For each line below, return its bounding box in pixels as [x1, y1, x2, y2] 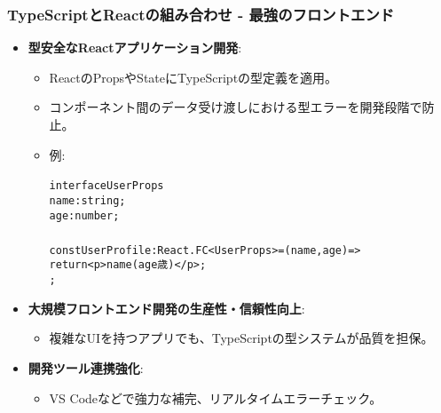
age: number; [49, 209, 120, 222]
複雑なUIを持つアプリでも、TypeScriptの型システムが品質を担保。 [49, 329, 434, 347]
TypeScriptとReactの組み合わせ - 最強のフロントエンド [7, 3, 395, 25]
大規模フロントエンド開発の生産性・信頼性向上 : [28, 298, 305, 317]
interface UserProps [49, 179, 164, 193]
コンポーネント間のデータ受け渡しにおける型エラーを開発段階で [49, 98, 422, 116]
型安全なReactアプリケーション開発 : [28, 38, 242, 57]
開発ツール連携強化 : [28, 358, 144, 377]
